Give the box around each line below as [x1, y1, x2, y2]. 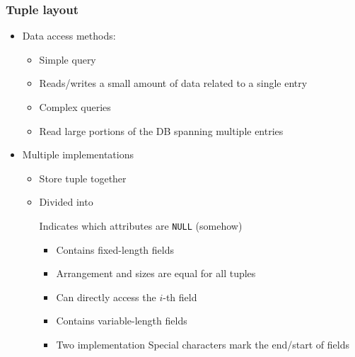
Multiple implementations [22, 147, 134, 162]
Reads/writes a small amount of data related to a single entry [39, 76, 308, 90]
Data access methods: [22, 28, 116, 43]
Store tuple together [39, 170, 127, 185]
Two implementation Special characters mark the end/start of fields [56, 337, 349, 351]
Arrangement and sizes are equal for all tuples [56, 266, 256, 281]
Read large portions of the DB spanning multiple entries [39, 123, 284, 138]
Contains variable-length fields [56, 313, 187, 328]
